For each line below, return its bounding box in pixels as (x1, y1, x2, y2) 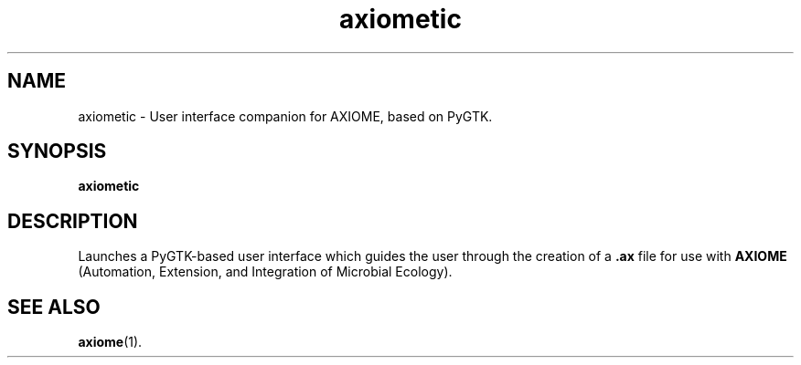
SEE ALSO (7, 295, 101, 318)
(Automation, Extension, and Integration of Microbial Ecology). (78, 264, 453, 280)
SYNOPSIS (7, 140, 107, 163)
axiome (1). (78, 334, 143, 350)
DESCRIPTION (7, 209, 138, 233)
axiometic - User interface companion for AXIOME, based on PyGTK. (78, 108, 493, 124)
